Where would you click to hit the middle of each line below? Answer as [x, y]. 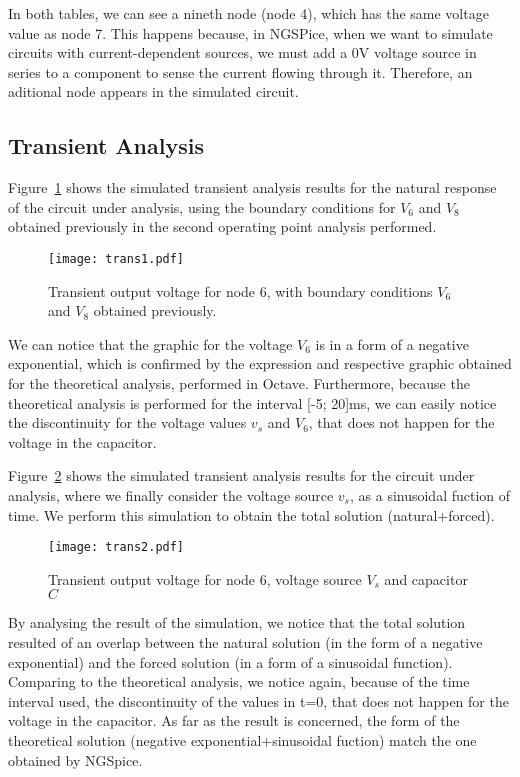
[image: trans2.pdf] [116, 547]
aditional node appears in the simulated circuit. [153, 91]
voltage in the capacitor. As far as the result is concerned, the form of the [234, 720]
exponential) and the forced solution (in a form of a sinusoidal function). [230, 661]
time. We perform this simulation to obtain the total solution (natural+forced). [251, 514]
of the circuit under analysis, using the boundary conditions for [202, 206]
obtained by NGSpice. [75, 759]
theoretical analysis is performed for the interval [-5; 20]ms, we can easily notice [252, 402]
